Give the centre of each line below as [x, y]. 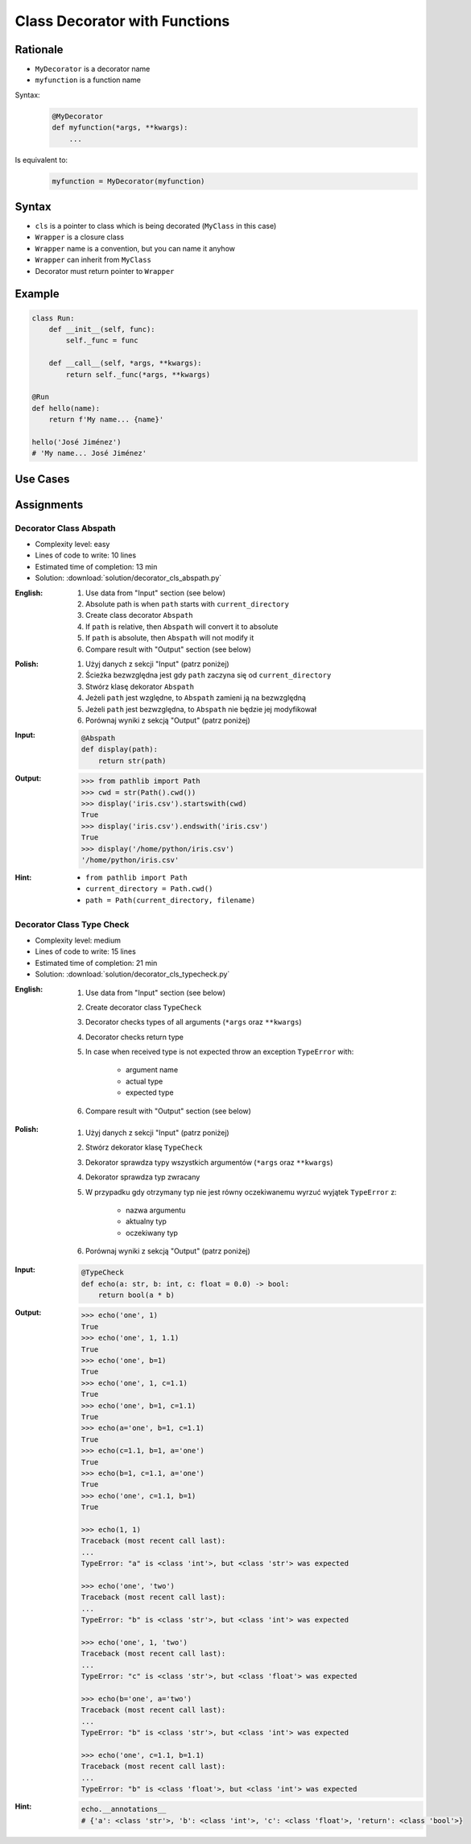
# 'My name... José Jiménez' [89, 454]
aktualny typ [146, 1221]
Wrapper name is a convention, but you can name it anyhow [135, 248]
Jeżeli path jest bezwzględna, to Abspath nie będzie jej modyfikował [201, 709]
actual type [145, 1081]
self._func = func [102, 341]
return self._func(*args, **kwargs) [138, 374]
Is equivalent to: [41, 160]
